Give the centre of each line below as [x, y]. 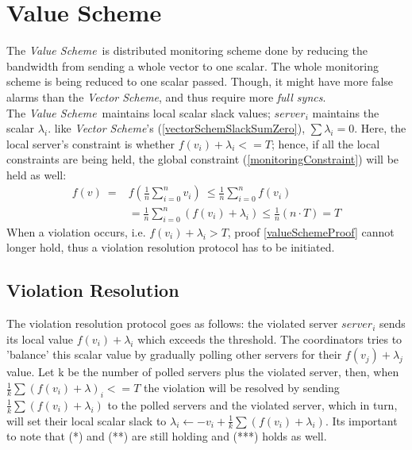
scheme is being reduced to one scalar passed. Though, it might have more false [200, 81]
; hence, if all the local [325, 143]
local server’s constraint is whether [91, 143]
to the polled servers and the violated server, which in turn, [252, 404]
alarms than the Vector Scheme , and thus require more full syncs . [166, 96]
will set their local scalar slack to [87, 420]
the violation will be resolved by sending [241, 388]
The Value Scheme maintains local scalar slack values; [139, 112]
